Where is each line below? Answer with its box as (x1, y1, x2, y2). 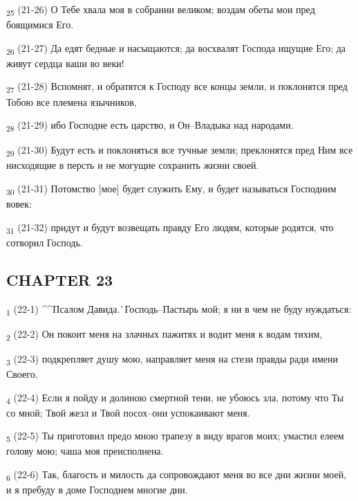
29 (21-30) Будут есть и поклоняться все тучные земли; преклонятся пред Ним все (6, 143, 353, 159)
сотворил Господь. (6, 235, 83, 249)
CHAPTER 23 (6, 268, 113, 290)
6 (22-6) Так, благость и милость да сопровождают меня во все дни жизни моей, (6, 467, 347, 483)
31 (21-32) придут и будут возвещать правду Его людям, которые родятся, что (6, 219, 334, 236)
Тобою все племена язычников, (6, 94, 137, 109)
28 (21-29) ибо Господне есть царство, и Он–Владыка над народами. (6, 118, 294, 134)
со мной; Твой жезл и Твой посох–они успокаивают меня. (6, 405, 250, 419)
